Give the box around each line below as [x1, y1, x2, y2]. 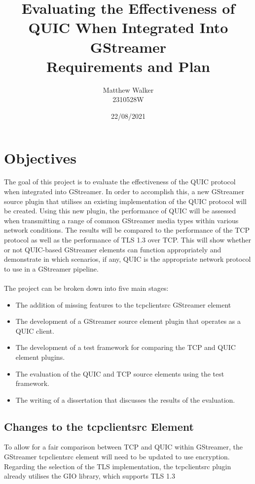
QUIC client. [15, 325, 54, 336]
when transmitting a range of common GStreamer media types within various [4, 215, 239, 225]
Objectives [4, 148, 76, 168]
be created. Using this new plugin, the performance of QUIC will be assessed [4, 206, 236, 216]
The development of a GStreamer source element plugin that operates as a [15, 316, 241, 326]
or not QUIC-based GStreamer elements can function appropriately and [4, 244, 221, 254]
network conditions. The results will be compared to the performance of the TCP [4, 225, 250, 235]
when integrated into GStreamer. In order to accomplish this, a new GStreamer [4, 186, 245, 196]
